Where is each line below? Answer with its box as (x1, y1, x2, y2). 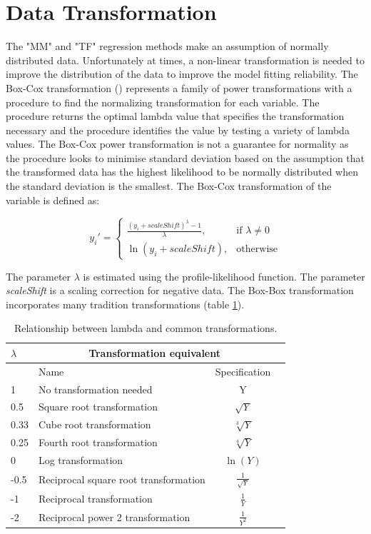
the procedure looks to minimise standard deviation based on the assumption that (6, 150, 365, 165)
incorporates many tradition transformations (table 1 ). (6, 296, 245, 311)
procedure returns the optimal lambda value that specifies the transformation (6, 109, 345, 124)
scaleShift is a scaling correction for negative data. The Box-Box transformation (6, 283, 354, 298)
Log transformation (38, 452, 123, 467)
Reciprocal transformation (38, 490, 153, 505)
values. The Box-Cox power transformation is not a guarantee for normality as (6, 136, 349, 151)
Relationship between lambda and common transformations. (14, 321, 278, 336)
